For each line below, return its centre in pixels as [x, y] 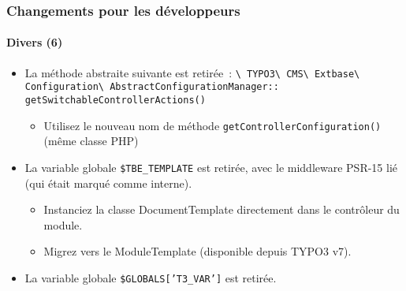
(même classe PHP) [91, 141]
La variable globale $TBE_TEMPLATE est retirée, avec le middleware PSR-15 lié [211, 167]
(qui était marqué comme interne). [108, 183]
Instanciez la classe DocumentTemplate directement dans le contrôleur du [222, 209]
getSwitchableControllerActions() [115, 100]
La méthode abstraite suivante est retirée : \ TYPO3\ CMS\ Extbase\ [192, 72]
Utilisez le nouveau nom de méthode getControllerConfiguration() [212, 125]
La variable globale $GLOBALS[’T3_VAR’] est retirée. [151, 277]
